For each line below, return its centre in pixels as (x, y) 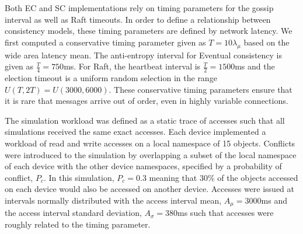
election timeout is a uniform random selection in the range (111, 78)
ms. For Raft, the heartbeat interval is (132, 66)
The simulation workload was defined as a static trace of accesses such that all (145, 120)
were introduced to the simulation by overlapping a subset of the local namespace (151, 154)
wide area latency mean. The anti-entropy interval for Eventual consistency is (144, 55)
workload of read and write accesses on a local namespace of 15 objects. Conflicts (150, 143)
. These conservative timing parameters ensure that (201, 89)
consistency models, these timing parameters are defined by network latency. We (149, 31)
